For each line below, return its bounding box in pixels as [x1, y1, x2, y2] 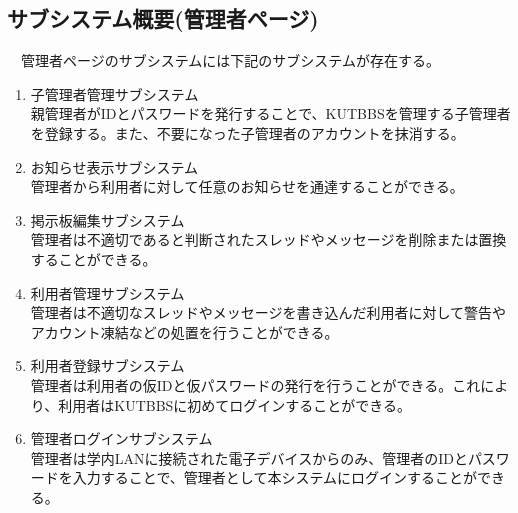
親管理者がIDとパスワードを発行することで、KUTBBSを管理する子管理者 [30, 103, 511, 124]
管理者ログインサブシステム [30, 428, 213, 449]
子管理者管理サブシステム [30, 83, 199, 104]
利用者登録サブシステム [30, 355, 185, 376]
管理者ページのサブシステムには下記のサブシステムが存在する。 [20, 50, 440, 71]
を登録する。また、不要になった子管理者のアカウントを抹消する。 [30, 122, 465, 143]
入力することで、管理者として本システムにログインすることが [72, 467, 477, 488]
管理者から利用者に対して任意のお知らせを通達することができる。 [30, 176, 464, 197]
